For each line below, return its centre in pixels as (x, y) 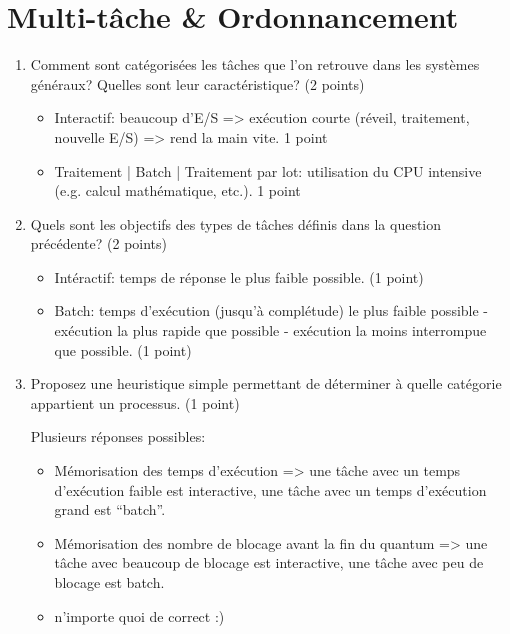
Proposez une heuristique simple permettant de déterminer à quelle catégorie (266, 383)
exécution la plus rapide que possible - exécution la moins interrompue (270, 330)
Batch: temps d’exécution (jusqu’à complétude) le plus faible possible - (271, 310)
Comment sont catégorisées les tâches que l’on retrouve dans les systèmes (255, 64)
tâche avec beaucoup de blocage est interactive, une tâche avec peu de (269, 562)
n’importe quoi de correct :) (139, 615)
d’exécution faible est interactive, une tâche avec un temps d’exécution (270, 489)
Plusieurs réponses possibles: (118, 436)
